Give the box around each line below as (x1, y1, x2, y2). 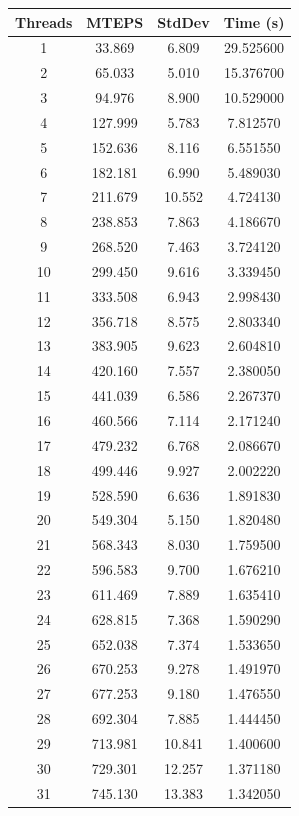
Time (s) (223, 11, 285, 32)
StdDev (157, 11, 210, 32)
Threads (15, 11, 73, 32)
